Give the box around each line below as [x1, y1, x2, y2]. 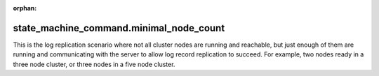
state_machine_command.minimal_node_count [13, 22, 225, 34]
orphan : [13, 4, 37, 12]
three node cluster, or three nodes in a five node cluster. [13, 60, 175, 68]
